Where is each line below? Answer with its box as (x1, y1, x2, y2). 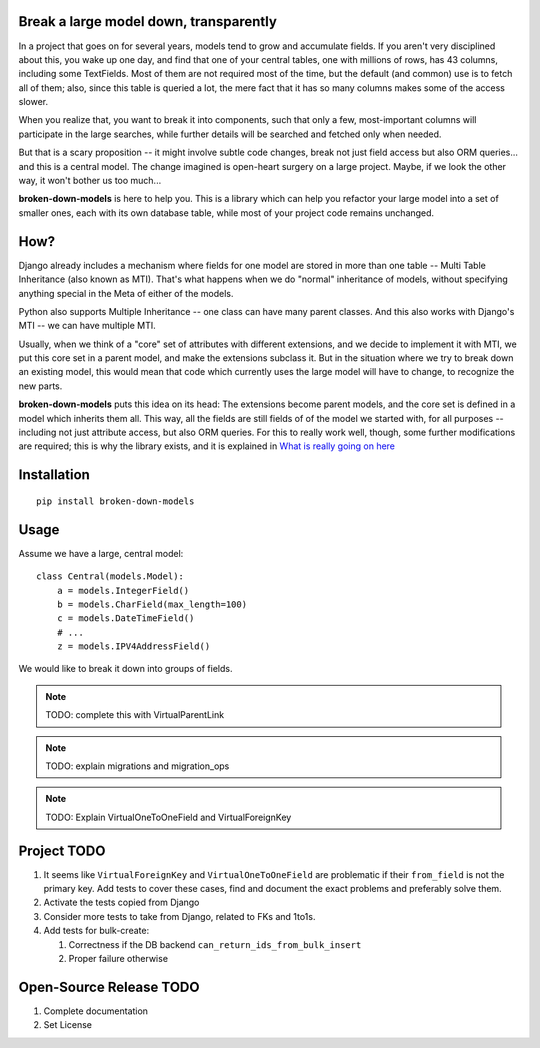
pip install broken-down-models (36, 495, 195, 507)
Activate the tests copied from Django (43, 896, 200, 909)
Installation (18, 466, 90, 484)
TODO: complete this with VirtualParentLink (45, 709, 225, 721)
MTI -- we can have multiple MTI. (18, 320, 156, 332)
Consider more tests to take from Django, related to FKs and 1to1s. (43, 910, 316, 922)
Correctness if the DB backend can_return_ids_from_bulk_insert (68, 938, 362, 950)
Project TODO (18, 842, 106, 859)
